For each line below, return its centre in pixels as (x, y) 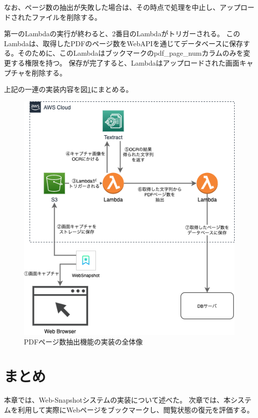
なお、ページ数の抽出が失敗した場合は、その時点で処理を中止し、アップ (122, 7)
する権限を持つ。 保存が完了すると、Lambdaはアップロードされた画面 (125, 62)
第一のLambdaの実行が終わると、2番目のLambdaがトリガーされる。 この (122, 34)
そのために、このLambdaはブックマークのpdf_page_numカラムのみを (130, 53)
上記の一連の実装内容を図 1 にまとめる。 (68, 89)
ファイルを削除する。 (66, 17)
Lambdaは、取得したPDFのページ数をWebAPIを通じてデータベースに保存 (124, 43)
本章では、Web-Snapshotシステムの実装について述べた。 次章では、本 (117, 399)
